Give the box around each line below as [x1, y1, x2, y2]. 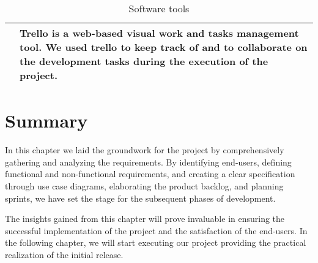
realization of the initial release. [5, 248, 124, 261]
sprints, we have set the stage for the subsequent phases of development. [5, 191, 276, 204]
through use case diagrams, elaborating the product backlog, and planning [5, 179, 284, 192]
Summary [5, 108, 88, 133]
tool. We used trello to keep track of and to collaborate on [20, 40, 308, 54]
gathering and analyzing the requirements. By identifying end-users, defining [5, 155, 292, 168]
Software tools [128, 1, 190, 15]
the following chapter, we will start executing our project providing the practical [5, 236, 306, 249]
